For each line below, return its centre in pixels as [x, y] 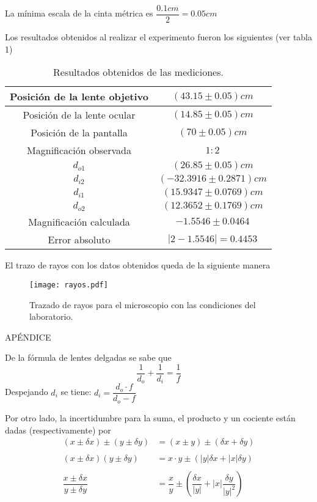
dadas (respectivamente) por [58, 430]
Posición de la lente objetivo [79, 97]
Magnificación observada [79, 150]
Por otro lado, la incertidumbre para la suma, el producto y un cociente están [150, 417]
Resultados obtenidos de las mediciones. [138, 72]
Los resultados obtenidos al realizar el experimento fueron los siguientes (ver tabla [159, 37]
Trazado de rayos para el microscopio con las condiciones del [143, 304]
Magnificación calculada [79, 222]
